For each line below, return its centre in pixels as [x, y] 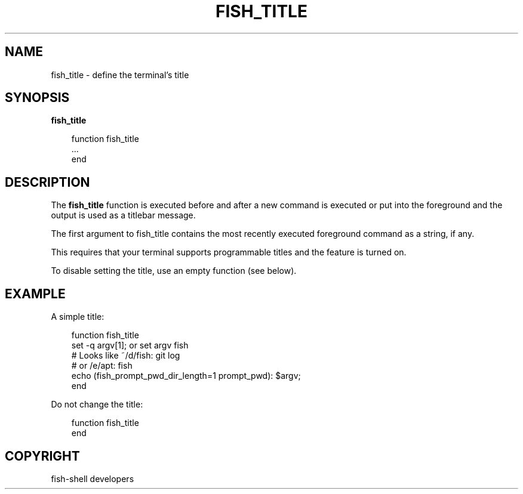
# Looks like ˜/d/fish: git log [126, 356]
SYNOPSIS [37, 98]
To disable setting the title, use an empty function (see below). [174, 271]
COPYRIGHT [42, 456]
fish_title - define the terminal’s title [120, 75]
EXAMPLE [35, 294]
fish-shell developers [93, 478]
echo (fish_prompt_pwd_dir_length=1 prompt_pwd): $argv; [186, 376]
